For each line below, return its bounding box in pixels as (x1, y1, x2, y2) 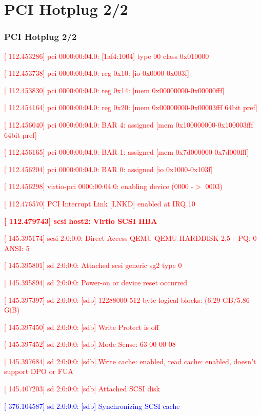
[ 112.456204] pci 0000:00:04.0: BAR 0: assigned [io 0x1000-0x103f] (4, 163, 213, 174)
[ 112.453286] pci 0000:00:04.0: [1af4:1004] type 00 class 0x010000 (4, 50, 209, 61)
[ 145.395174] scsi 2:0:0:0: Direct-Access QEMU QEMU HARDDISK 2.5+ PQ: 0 (4, 233, 257, 243)
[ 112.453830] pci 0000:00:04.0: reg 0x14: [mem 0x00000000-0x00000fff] (4, 85, 225, 95)
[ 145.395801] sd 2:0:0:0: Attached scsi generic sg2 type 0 (4, 260, 182, 271)
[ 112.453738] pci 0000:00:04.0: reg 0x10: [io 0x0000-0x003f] (4, 68, 189, 78)
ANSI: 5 (4, 242, 30, 253)
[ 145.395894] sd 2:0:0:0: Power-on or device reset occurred (4, 277, 188, 287)
